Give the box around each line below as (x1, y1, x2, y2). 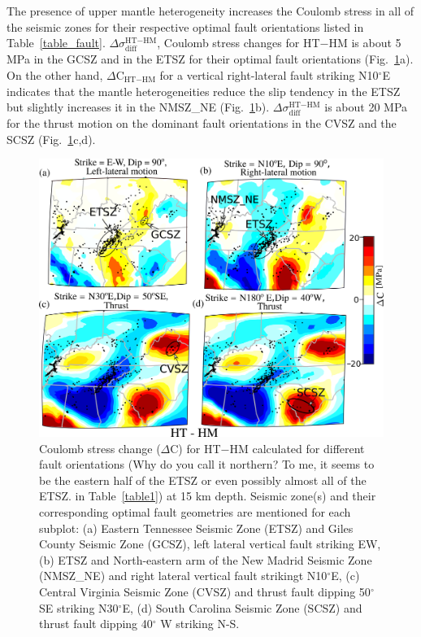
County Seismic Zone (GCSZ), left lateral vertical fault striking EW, (39, 535, 381, 552)
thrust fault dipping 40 (39, 615, 153, 632)
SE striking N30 (39, 599, 119, 616)
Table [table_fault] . (7, 34, 106, 51)
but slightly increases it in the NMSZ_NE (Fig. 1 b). (7, 98, 270, 116)
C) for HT (170, 439, 221, 456)
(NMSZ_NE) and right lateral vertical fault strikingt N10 (39, 567, 328, 584)
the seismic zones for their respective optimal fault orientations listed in (7, 18, 364, 35)
